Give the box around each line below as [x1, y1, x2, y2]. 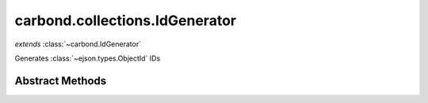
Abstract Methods [14, 74, 107, 87]
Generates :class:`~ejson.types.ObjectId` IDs [14, 53, 161, 63]
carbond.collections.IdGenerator [14, 12, 237, 29]
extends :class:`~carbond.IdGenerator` [14, 39, 142, 49]
